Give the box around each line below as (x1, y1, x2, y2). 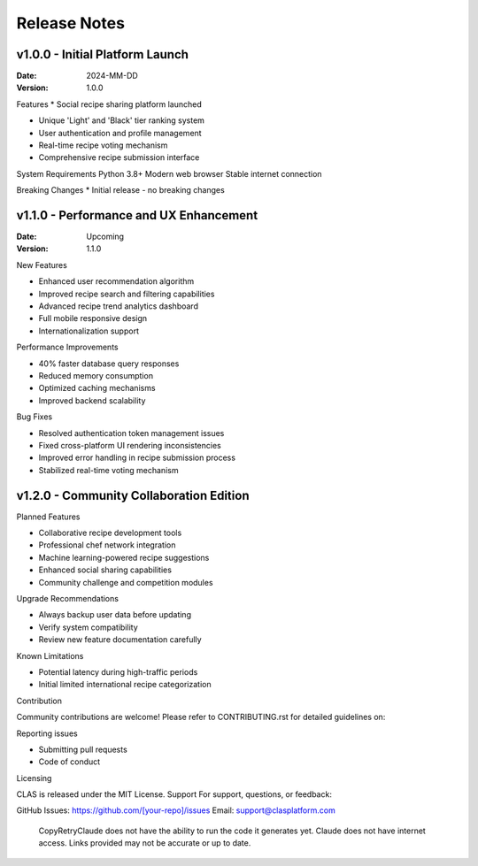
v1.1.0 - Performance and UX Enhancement (16, 208, 258, 223)
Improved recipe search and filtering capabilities (38, 288, 215, 299)
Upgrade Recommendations (16, 593, 119, 603)
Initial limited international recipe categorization (38, 679, 212, 690)
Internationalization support (38, 326, 139, 336)
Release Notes (16, 13, 126, 33)
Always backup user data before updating (38, 609, 192, 620)
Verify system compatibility (38, 622, 139, 632)
